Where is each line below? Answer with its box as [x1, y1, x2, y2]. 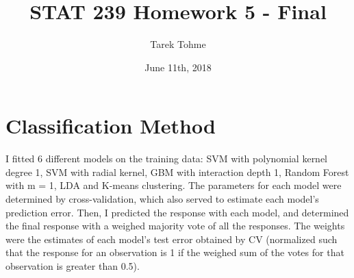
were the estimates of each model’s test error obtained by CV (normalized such [5, 231, 338, 246]
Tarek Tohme [150, 37, 206, 51]
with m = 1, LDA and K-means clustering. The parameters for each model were [5, 178, 342, 192]
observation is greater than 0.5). [5, 259, 140, 273]
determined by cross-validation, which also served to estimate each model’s [5, 192, 319, 206]
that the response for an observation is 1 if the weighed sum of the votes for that [5, 245, 344, 260]
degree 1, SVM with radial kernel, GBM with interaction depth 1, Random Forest [5, 164, 349, 179]
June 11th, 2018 [144, 60, 212, 74]
